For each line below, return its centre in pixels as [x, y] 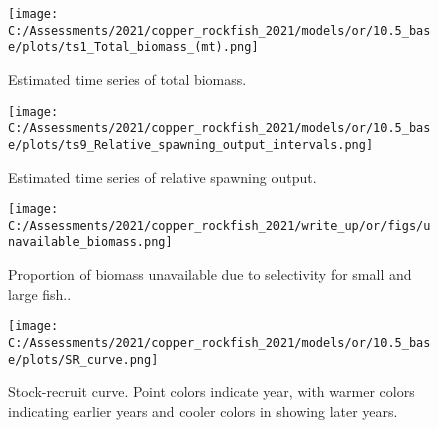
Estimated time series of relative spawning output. [162, 176]
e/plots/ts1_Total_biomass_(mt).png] [133, 47]
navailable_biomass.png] [90, 242]
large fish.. [40, 293]
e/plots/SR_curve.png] [83, 359]
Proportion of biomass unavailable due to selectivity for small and [210, 274]
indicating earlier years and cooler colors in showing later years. [203, 410]
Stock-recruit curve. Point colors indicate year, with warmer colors [211, 391]
